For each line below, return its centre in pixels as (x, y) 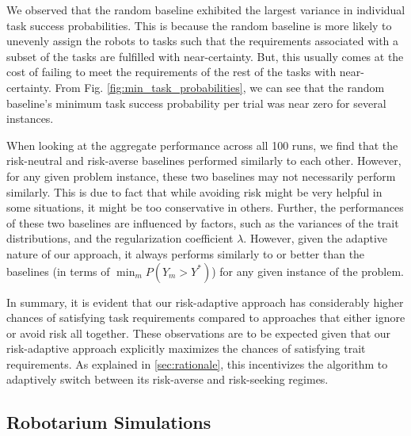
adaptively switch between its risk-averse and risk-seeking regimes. (167, 379)
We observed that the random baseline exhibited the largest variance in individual (206, 10)
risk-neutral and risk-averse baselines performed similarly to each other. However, (204, 161)
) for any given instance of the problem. (308, 271)
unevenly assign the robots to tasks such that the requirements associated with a (203, 41)
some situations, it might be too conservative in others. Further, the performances (205, 207)
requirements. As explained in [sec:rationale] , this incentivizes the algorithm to (197, 363)
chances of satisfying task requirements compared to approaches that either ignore (206, 317)
